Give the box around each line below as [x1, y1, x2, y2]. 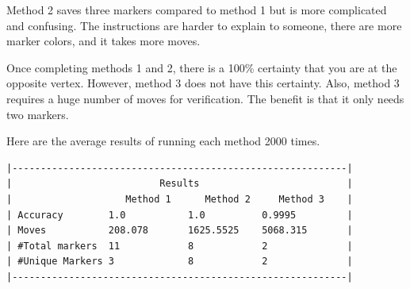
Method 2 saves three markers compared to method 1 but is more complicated [6, 2, 387, 17]
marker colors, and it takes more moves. [6, 33, 201, 49]
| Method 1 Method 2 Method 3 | [6, 193, 353, 205]
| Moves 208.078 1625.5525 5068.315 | [6, 225, 353, 237]
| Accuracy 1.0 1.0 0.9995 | [6, 209, 353, 221]
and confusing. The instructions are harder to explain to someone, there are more [6, 17, 402, 33]
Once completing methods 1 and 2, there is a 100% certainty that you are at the [6, 59, 397, 75]
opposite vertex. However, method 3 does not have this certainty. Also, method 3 [6, 75, 400, 91]
